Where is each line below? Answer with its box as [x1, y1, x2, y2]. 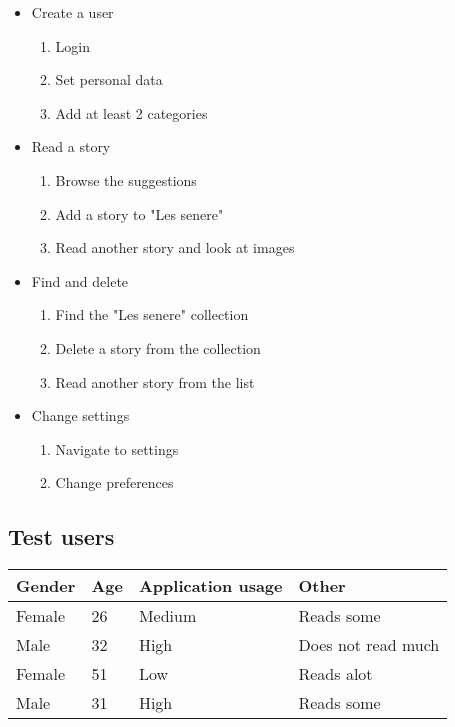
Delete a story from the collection [55, 337, 261, 358]
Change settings [31, 405, 130, 426]
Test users [8, 521, 115, 552]
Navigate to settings [55, 438, 179, 459]
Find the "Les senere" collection [55, 304, 249, 325]
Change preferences [55, 472, 174, 493]
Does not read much [298, 633, 440, 657]
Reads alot [298, 662, 373, 686]
